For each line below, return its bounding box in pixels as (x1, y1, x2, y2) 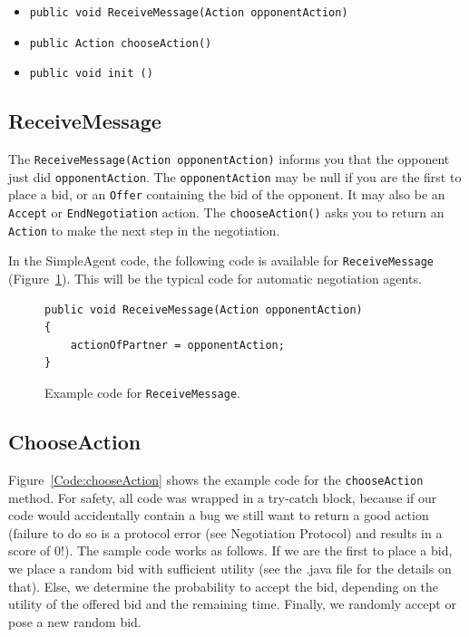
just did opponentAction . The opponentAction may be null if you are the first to (8, 167, 462, 186)
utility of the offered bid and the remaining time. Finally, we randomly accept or (8, 594, 456, 613)
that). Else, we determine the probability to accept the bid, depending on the (8, 576, 439, 595)
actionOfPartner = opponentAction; (70, 338, 285, 352)
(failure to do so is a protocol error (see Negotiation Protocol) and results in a (8, 523, 443, 542)
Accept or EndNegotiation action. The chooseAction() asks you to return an (8, 203, 445, 222)
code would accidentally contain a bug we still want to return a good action (8, 506, 429, 525)
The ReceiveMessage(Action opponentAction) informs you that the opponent (8, 150, 450, 169)
